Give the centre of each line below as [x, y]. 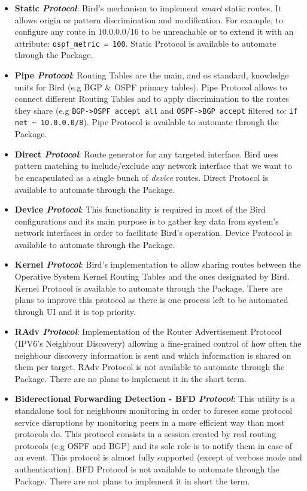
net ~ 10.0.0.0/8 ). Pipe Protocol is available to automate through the [147, 122]
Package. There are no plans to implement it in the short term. [130, 378]
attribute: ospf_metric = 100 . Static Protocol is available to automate [145, 43]
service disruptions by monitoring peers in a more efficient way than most [150, 422]
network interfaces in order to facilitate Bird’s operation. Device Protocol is [153, 233]
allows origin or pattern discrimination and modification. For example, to [149, 19]
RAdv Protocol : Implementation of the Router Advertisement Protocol [148, 331]
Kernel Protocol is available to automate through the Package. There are [148, 288]
